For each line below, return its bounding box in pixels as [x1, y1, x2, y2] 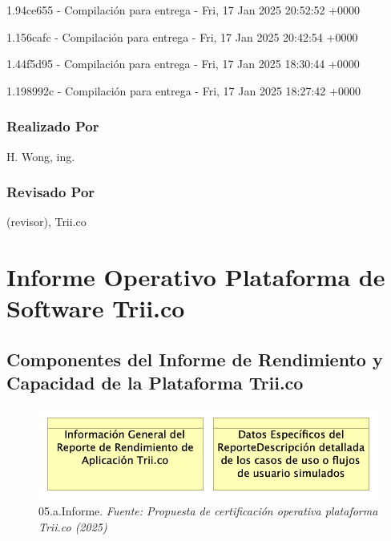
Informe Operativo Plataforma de [6, 260, 385, 293]
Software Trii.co [6, 292, 185, 325]
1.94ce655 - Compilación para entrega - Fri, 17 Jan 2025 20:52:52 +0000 [6, 2, 361, 18]
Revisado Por [6, 182, 95, 202]
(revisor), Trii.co [6, 213, 87, 230]
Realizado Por [6, 116, 99, 136]
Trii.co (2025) [38, 518, 107, 535]
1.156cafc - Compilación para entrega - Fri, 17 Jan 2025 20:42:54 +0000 [6, 28, 358, 45]
